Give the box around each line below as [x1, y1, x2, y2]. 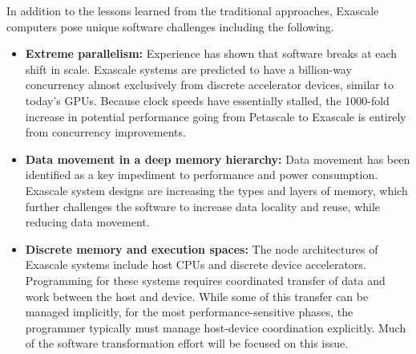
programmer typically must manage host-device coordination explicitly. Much [25, 319, 406, 336]
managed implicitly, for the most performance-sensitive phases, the [25, 303, 353, 320]
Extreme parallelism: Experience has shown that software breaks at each [25, 45, 398, 62]
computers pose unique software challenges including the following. [6, 18, 334, 35]
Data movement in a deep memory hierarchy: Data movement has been [25, 150, 410, 167]
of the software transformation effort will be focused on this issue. [25, 335, 349, 352]
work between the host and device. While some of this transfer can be [25, 287, 369, 304]
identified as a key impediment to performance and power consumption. [25, 166, 378, 183]
